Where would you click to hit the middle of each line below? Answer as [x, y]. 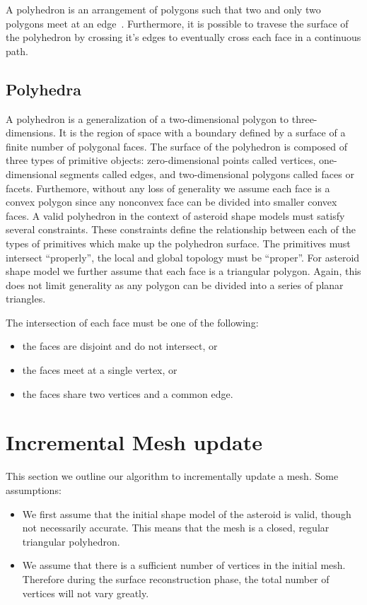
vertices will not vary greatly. [86, 593]
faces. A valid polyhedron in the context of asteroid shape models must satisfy [175, 215]
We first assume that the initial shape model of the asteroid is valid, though [187, 513]
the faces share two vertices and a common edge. [128, 393]
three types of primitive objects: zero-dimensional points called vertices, [161, 160]
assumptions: [34, 489]
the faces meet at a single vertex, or [100, 370]
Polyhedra [43, 89]
